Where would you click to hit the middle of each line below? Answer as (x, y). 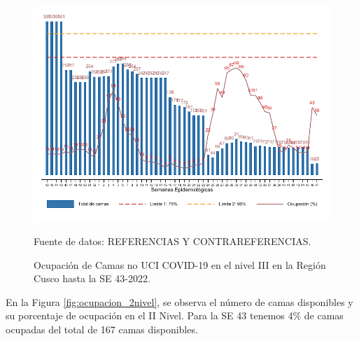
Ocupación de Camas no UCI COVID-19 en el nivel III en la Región (180, 264)
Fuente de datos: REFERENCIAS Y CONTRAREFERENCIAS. (173, 241)
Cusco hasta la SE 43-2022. (92, 278)
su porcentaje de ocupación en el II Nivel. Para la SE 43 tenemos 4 (149, 315)
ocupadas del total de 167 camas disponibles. (102, 329)
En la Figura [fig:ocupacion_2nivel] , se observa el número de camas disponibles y (179, 301)
